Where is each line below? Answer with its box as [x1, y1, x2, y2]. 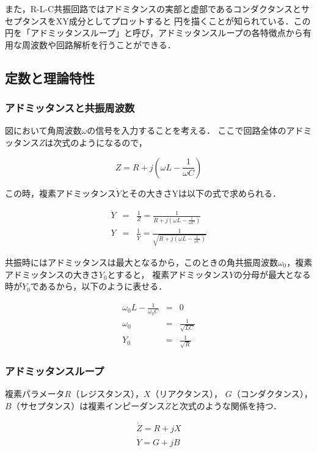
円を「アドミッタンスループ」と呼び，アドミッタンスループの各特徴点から [5, 26, 303, 39]
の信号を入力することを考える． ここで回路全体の [87, 124, 286, 137]
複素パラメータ [5, 387, 65, 400]
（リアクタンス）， [150, 387, 223, 400]
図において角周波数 [5, 124, 82, 137]
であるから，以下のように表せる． [30, 280, 167, 293]
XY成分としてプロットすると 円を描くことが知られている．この [56, 14, 311, 27]
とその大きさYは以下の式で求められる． [120, 186, 281, 199]
